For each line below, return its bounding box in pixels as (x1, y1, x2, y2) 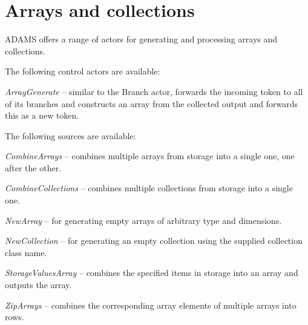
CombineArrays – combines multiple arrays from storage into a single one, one (5, 149, 295, 162)
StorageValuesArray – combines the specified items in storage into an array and (5, 266, 298, 279)
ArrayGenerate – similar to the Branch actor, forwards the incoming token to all (5, 85, 303, 97)
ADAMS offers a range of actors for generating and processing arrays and (5, 33, 278, 45)
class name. (5, 246, 47, 258)
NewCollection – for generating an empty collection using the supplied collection (5, 234, 303, 247)
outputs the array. (5, 278, 72, 291)
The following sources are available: (5, 129, 136, 142)
